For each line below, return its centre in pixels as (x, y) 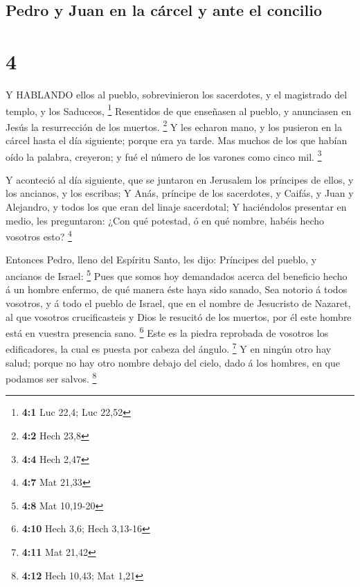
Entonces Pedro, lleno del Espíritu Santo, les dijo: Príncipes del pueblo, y (161, 260)
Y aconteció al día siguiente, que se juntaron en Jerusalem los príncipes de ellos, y (180, 179)
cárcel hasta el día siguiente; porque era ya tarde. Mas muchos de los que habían (177, 140)
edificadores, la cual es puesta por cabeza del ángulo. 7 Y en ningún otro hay (169, 348)
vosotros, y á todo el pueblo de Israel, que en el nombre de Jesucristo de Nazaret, (178, 303)
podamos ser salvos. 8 (51, 377)
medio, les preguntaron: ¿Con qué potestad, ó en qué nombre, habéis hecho (165, 220)
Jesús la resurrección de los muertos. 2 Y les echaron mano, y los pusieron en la (174, 125)
